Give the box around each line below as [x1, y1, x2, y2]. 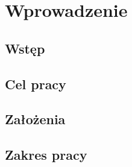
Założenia [5, 110, 66, 128]
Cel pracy [5, 74, 66, 93]
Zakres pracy [5, 145, 87, 164]
